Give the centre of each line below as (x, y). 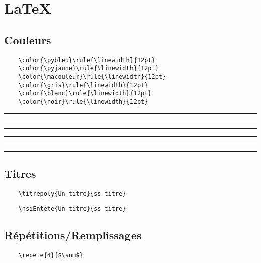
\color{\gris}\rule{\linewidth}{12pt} (83, 85)
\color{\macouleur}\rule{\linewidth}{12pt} (92, 77)
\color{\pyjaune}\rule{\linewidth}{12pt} (88, 69)
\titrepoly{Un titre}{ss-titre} (72, 193)
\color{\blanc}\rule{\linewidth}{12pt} (85, 94)
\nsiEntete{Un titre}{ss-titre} (72, 209)
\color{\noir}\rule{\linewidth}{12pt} (83, 102)
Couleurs (28, 39)
